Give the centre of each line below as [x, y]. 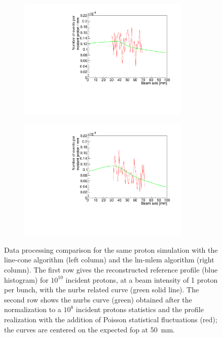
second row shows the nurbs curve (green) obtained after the [98, 299]
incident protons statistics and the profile [140, 309]
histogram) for [26, 279]
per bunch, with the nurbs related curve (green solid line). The [102, 290]
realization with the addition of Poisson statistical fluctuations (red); [111, 319]
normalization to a [33, 309]
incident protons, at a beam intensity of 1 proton [142, 279]
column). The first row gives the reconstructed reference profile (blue [111, 269]
